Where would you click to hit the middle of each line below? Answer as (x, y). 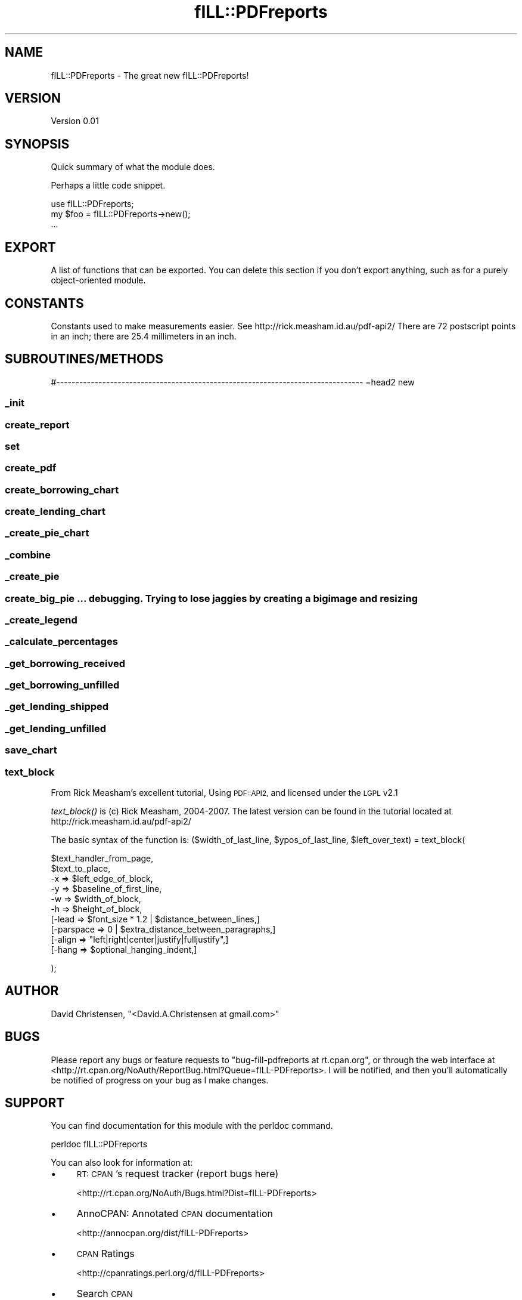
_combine (28, 555)
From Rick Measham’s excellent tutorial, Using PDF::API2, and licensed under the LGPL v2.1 (224, 792)
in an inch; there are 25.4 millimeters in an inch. (144, 336)
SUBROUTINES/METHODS (84, 359)
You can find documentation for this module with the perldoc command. (192, 1126)
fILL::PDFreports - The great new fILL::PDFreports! (150, 75)
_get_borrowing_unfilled (62, 685)
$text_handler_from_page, (102, 858)
